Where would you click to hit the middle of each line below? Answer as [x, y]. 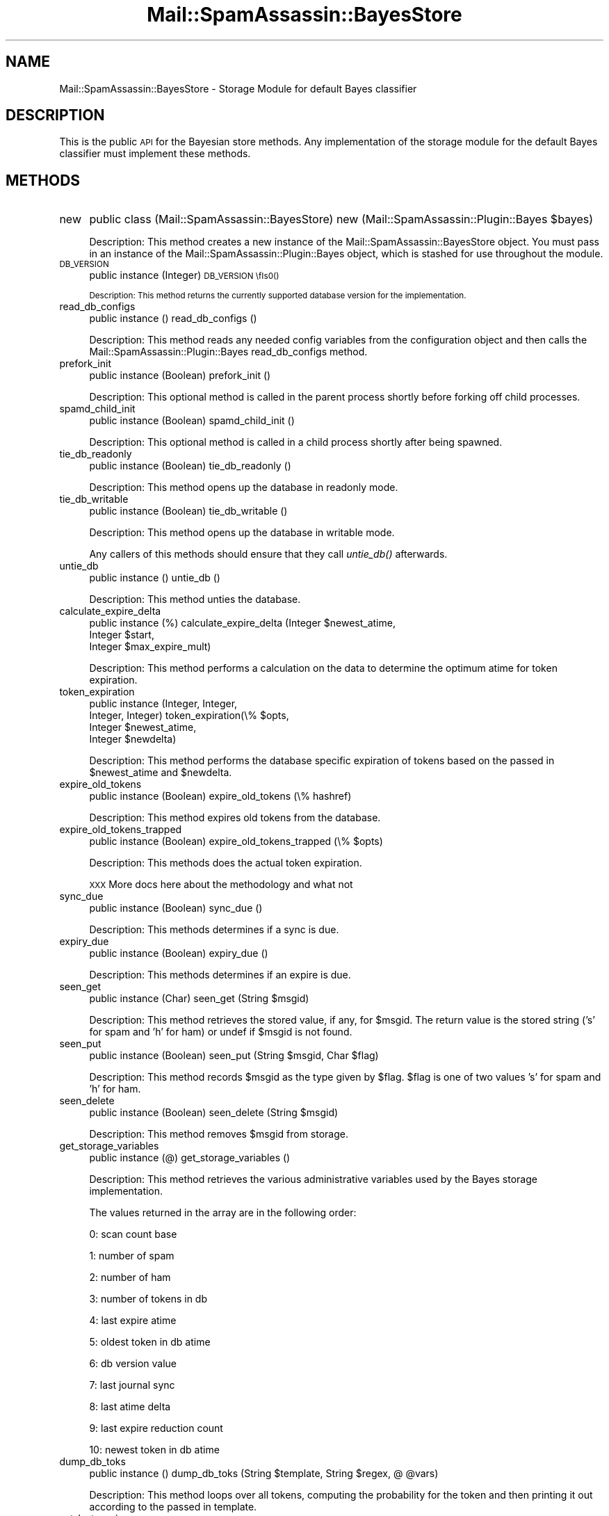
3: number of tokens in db [148, 1299]
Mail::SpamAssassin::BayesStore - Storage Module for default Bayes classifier [238, 88]
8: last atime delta [130, 1407]
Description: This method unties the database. [195, 599]
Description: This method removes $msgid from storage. [219, 1134]
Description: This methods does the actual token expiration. [226, 863]
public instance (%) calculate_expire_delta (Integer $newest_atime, [242, 623]
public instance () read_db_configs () [173, 318]
